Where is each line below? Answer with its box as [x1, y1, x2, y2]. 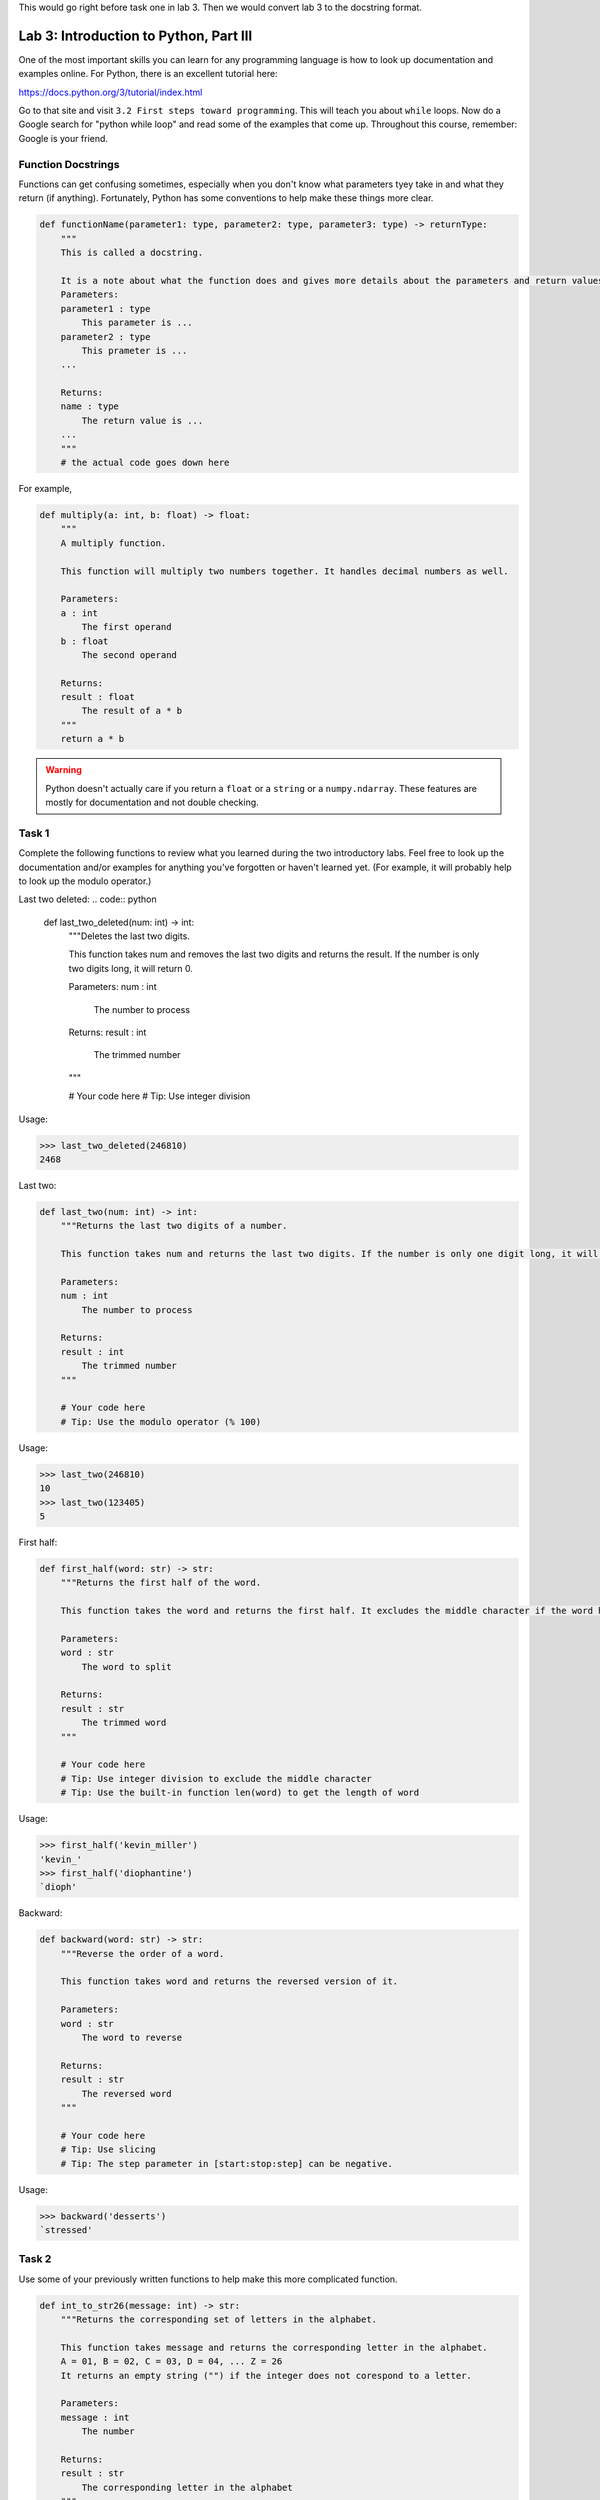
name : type [60, 401, 120, 412]
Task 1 [18, 826, 50, 840]
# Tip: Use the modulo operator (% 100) [60, 1416, 262, 1427]
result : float [60, 691, 135, 703]
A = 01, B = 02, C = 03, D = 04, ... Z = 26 [60, 2356, 283, 2367]
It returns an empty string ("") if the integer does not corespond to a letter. [60, 2370, 472, 2381]
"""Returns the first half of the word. [60, 1577, 262, 1589]
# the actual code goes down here [60, 457, 230, 469]
